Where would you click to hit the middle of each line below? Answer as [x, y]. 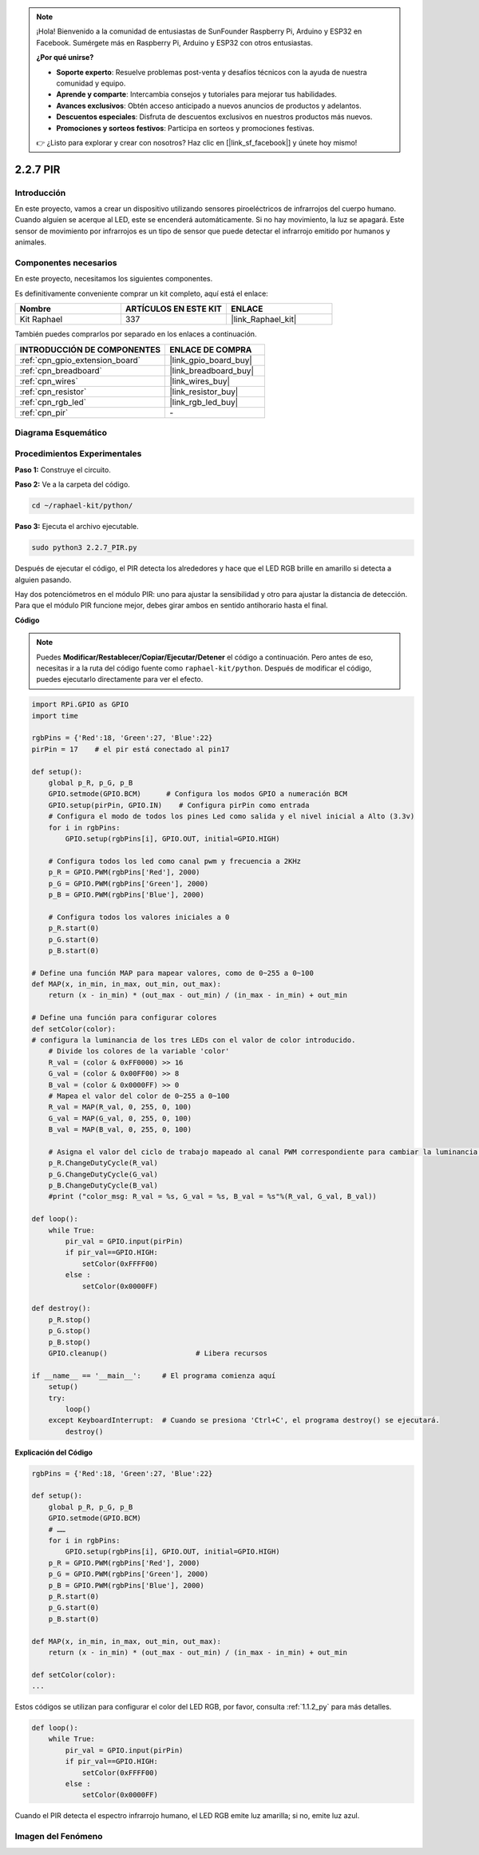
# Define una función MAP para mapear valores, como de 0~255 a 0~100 [173, 973]
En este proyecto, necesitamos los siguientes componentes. [114, 279]
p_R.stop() [69, 1320]
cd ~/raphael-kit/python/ [82, 506]
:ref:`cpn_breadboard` [61, 370]
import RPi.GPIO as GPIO [80, 705]
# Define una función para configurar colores [124, 1018]
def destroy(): [61, 1308]
